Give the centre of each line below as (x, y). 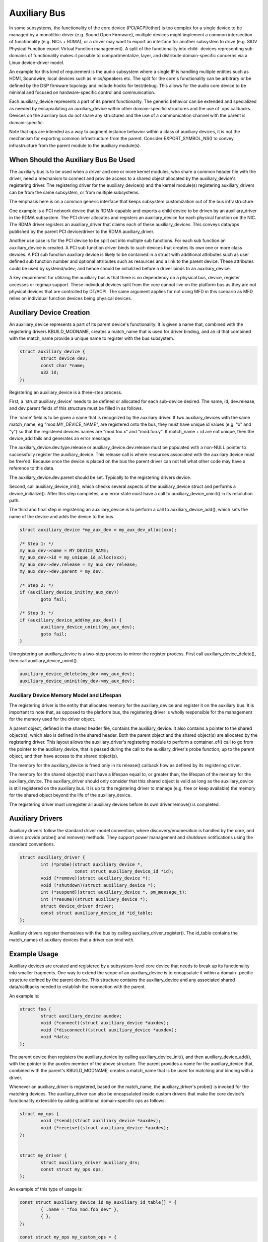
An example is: (24, 996)
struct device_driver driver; (77, 906)
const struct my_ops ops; (72, 1169)
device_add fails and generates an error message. (60, 438)
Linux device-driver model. (37, 63)
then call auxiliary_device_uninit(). (44, 661)
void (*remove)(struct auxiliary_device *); (96, 878)
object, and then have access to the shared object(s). (64, 756)
